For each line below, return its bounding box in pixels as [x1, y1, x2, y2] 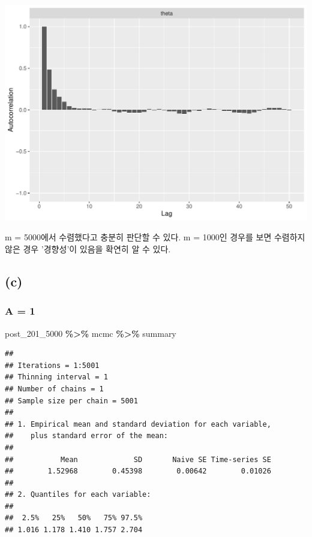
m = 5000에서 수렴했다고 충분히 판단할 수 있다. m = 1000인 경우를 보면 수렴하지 [5, 231, 305, 243]
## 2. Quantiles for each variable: [5, 490, 151, 499]
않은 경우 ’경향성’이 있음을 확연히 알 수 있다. [5, 242, 171, 255]
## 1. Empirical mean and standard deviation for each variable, [5, 420, 271, 429]
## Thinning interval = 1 [5, 373, 108, 382]
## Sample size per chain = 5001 [5, 396, 138, 405]
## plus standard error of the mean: [5, 432, 169, 441]
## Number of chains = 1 [5, 384, 104, 393]
